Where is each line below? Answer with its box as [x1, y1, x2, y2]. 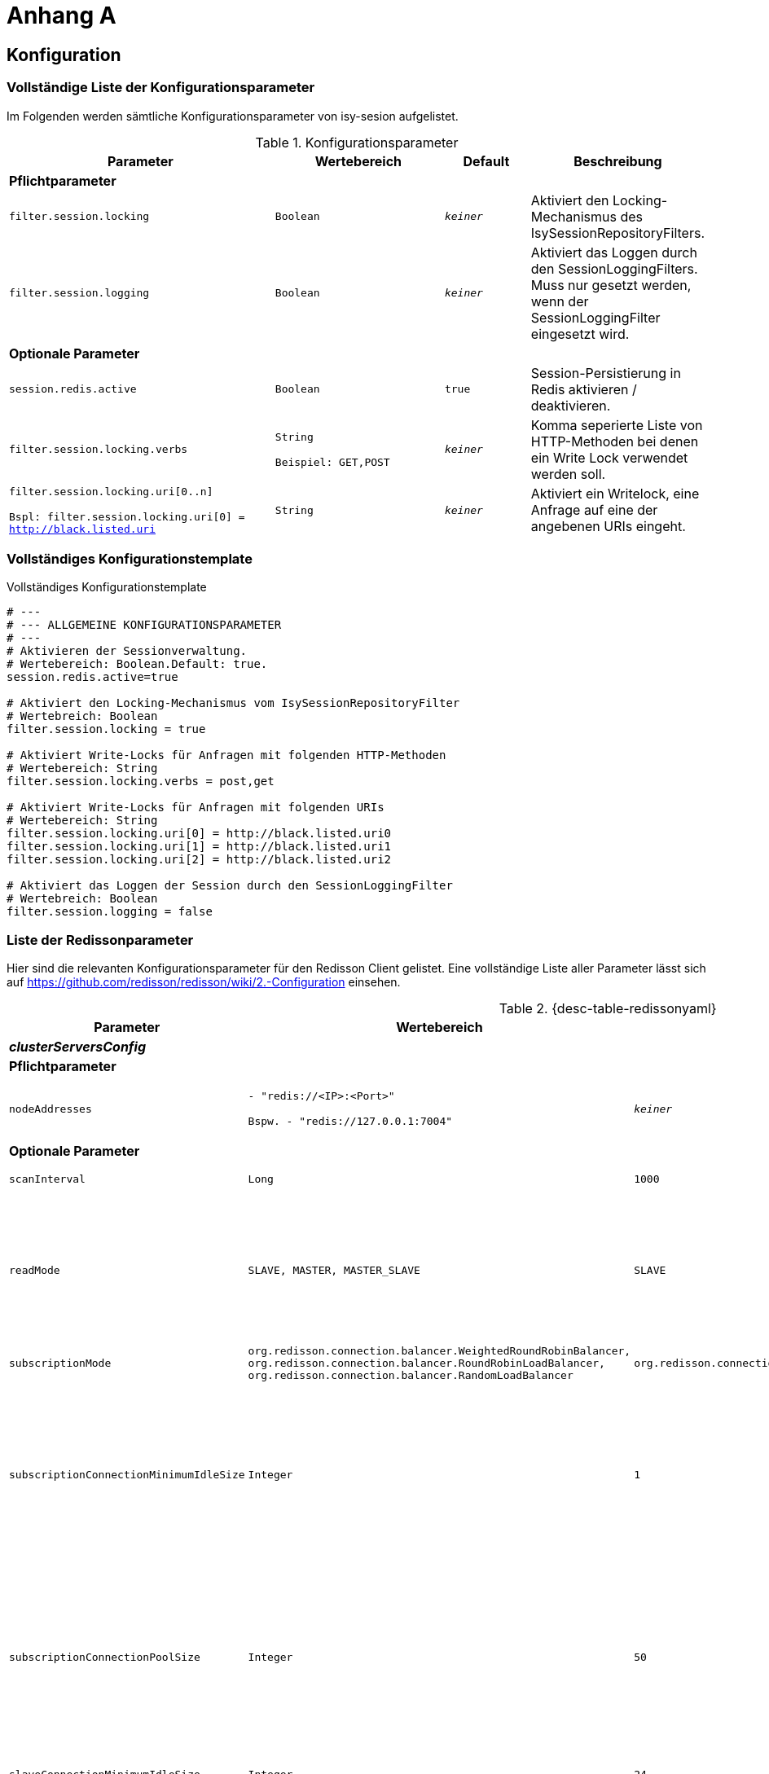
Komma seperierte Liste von [530, 416, 703, 433]
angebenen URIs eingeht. [530, 518, 686, 535]
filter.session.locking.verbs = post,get [7, 775, 275, 788]
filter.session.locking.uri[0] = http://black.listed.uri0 [7, 827, 392, 841]
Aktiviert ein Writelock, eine [530, 485, 700, 503]
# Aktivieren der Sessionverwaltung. [7, 644, 248, 658]
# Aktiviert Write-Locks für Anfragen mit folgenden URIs [7, 801, 384, 815]
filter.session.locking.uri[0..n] [9, 485, 213, 498]
